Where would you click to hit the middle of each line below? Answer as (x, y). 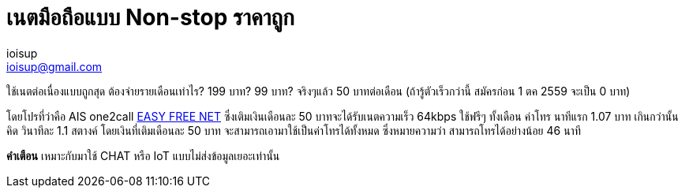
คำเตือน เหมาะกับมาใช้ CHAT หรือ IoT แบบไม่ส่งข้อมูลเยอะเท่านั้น (143, 155)
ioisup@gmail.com (54, 66)
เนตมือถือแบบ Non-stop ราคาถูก (150, 17)
